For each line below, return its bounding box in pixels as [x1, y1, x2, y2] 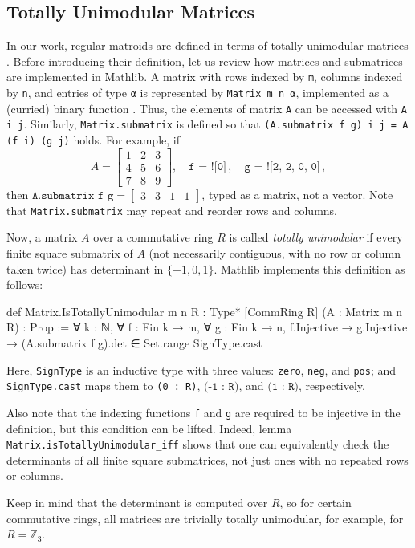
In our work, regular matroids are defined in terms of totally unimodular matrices [6, 37, 409, 54]
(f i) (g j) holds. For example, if [6, 132, 180, 148]
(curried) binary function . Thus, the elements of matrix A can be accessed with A [6, 99, 407, 116]
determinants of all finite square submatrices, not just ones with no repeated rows [6, 451, 409, 468]
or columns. [6, 467, 63, 484]
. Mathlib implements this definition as [214, 260, 405, 277]
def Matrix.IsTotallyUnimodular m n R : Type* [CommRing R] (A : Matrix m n [6, 302, 403, 319]
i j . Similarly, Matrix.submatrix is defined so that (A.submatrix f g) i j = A [6, 116, 409, 132]
